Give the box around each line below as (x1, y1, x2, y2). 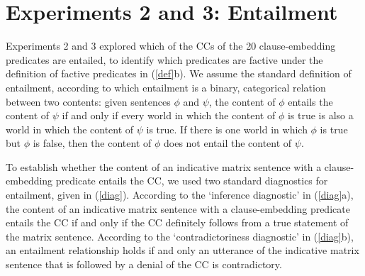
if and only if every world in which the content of (62, 108, 276, 123)
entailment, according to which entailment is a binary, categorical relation (6, 79, 326, 94)
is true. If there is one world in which (146, 121, 308, 136)
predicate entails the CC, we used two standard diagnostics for (55, 173, 328, 188)
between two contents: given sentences (6, 94, 171, 109)
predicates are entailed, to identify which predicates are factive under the (6, 52, 323, 67)
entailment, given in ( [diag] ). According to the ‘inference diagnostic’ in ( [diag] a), (6, 187, 354, 202)
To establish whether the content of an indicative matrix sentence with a (6, 159, 322, 174)
